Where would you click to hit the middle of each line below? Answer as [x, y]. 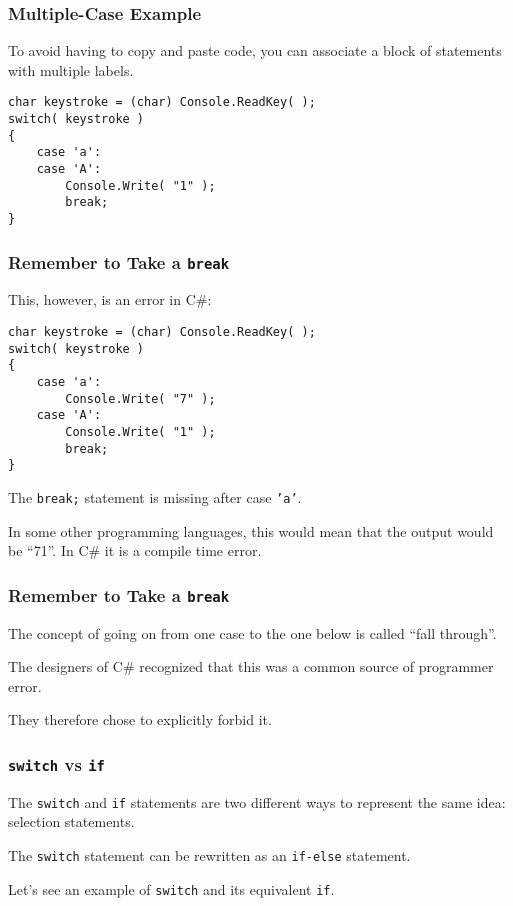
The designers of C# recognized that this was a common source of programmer [251, 666]
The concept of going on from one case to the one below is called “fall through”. [252, 632]
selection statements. [71, 821]
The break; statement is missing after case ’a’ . [155, 496]
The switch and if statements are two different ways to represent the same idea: [257, 801]
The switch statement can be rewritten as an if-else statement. [209, 854]
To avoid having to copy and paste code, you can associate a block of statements [255, 50]
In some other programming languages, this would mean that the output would [251, 530]
